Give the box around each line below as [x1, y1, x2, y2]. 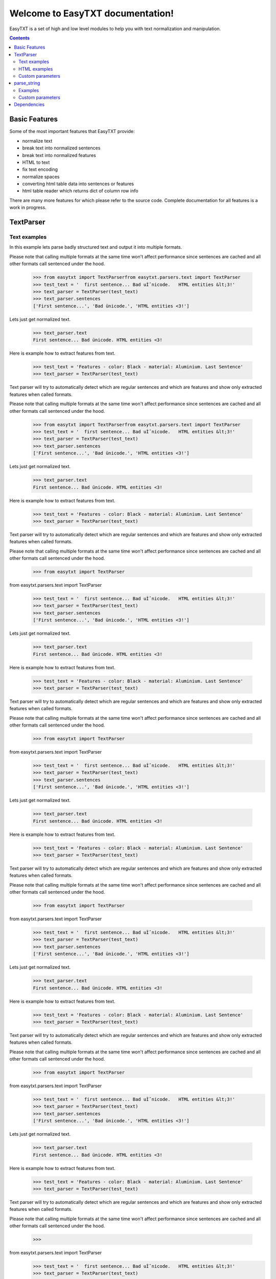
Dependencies [14, 101, 45, 107]
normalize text [22, 138, 53, 144]
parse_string [14, 80, 40, 86]
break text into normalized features [22, 152, 97, 158]
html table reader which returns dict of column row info [22, 188, 139, 194]
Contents [9, 35, 30, 41]
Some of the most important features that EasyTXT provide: [9, 128, 135, 135]
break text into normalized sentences [22, 145, 101, 151]
